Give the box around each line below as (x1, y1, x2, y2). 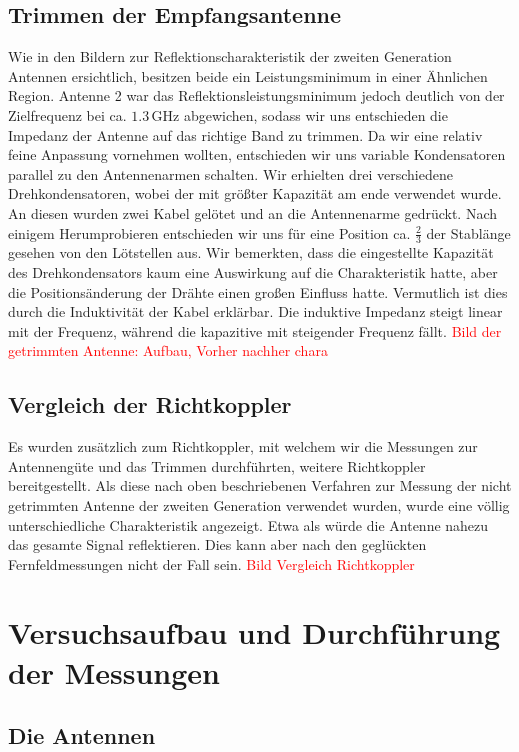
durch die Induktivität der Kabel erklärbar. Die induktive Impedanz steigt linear (8, 301, 503, 322)
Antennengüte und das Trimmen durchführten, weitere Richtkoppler (8, 455, 426, 476)
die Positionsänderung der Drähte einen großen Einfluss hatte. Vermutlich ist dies (8, 281, 508, 302)
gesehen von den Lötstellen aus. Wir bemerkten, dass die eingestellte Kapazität (8, 242, 494, 263)
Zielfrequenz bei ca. (8, 104, 127, 125)
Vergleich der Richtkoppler (8, 389, 292, 420)
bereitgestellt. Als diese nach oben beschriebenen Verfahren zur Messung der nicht (8, 475, 512, 496)
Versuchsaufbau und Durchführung (8, 612, 501, 653)
